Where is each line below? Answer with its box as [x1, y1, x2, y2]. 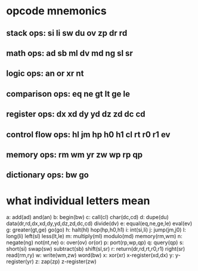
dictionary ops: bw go [6, 170, 89, 180]
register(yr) [6, 258, 34, 265]
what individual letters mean [6, 194, 150, 207]
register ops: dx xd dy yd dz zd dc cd [6, 109, 146, 119]
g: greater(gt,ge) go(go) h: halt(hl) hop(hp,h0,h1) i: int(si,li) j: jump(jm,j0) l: [6, 226, 186, 233]
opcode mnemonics [6, 4, 107, 18]
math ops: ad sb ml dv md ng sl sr [6, 48, 133, 58]
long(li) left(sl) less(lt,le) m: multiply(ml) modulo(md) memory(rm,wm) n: [6, 233, 183, 240]
